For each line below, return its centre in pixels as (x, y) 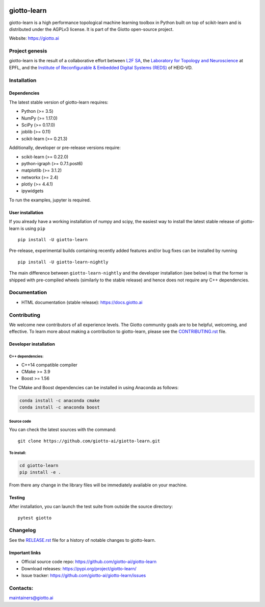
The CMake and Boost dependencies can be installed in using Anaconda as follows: (94, 387)
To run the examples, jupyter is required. (50, 200)
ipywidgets (32, 191)
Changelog (23, 531)
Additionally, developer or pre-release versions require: (65, 148)
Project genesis (28, 51)
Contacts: (21, 588)
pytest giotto (35, 518)
